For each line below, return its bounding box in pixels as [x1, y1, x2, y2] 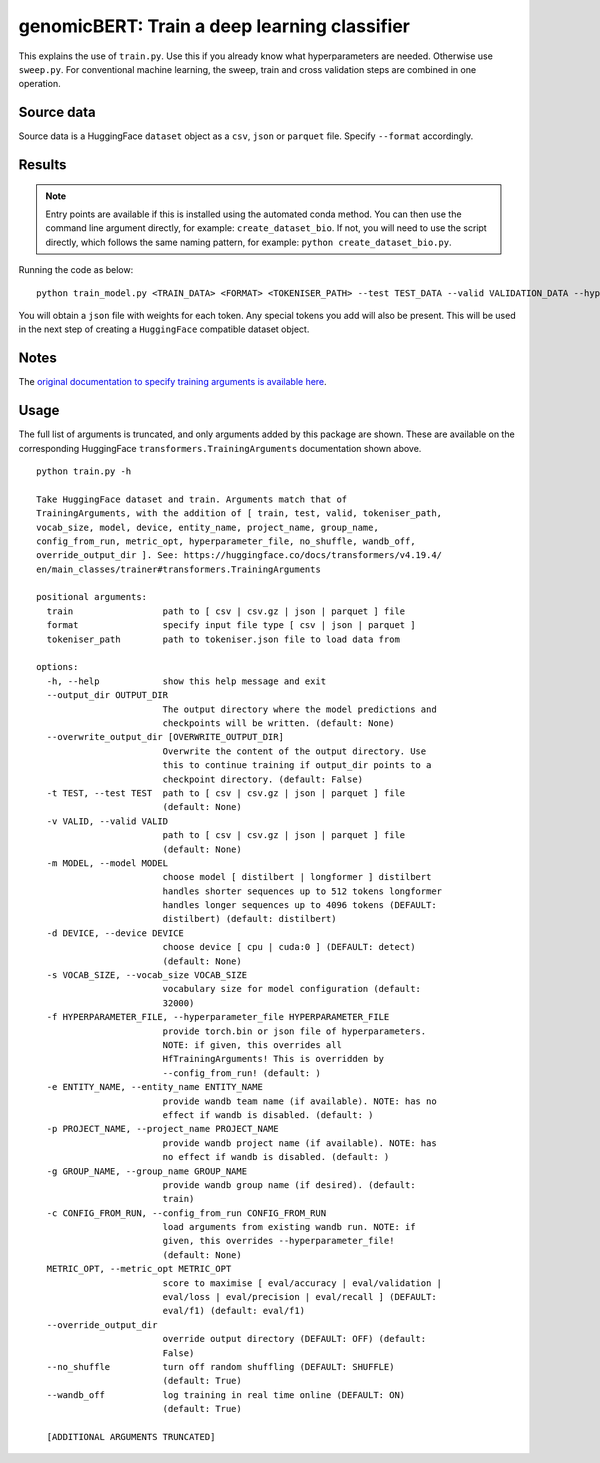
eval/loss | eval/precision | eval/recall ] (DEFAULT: [162, 1291, 437, 1303]
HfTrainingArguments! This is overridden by [162, 1053, 385, 1065]
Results [18, 156, 67, 174]
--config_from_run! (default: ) [162, 1067, 322, 1079]
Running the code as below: [18, 264, 134, 276]
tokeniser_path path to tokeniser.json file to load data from [46, 633, 400, 645]
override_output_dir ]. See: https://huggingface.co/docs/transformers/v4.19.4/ [36, 550, 443, 561]
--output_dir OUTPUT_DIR [46, 690, 169, 701]
